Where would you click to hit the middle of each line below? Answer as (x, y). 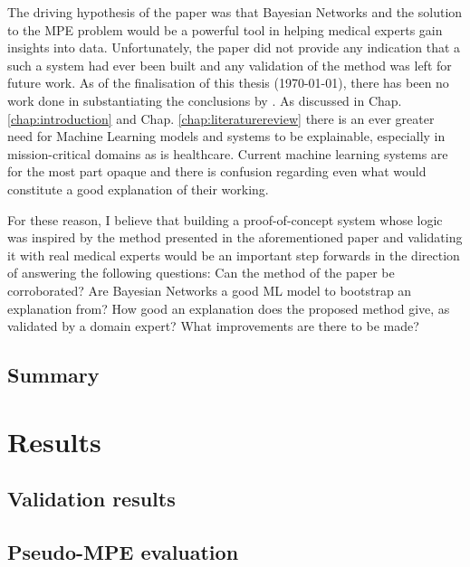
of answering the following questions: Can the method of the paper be (201, 273)
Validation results (91, 499)
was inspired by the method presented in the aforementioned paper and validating (235, 237)
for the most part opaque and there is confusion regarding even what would (217, 171)
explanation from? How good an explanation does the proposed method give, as (229, 308)
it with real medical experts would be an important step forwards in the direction (234, 255)
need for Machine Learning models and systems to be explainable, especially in (226, 136)
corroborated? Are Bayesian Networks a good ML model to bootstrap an (210, 290)
